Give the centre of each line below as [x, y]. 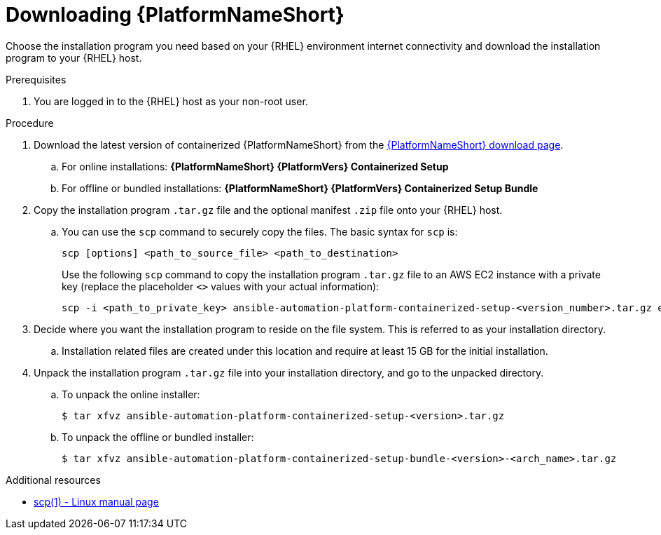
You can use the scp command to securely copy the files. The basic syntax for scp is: [260, 231]
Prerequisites [36, 79]
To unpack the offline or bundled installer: [158, 437]
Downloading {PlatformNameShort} [175, 15]
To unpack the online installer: [131, 394]
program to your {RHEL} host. [74, 57]
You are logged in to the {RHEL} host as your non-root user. [171, 101]
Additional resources [53, 480]
